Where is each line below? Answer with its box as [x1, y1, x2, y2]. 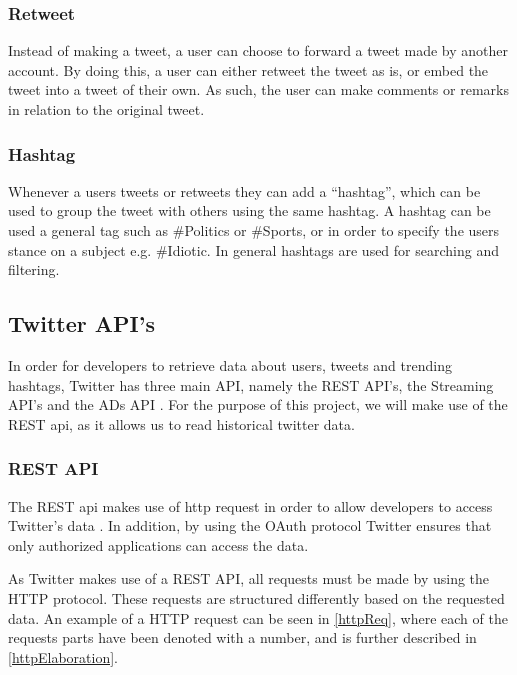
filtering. [8, 259, 60, 280]
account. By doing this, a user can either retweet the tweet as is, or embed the [8, 59, 489, 80]
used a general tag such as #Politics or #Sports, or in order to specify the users [8, 220, 500, 240]
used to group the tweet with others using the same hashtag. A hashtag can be [8, 200, 491, 221]
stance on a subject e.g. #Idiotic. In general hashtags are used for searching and [8, 239, 499, 260]
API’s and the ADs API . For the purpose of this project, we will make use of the [8, 394, 508, 415]
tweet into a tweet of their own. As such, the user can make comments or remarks [8, 79, 509, 100]
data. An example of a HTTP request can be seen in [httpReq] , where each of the [8, 607, 508, 628]
